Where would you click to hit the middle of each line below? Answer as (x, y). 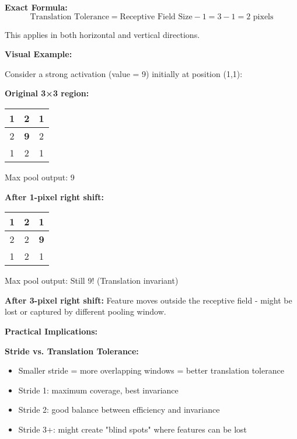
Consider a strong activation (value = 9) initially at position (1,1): (124, 73)
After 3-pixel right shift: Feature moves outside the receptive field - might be (148, 300)
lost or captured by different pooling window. (85, 311)
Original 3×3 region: (47, 93)
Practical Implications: (51, 331)
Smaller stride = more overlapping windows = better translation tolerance (151, 370)
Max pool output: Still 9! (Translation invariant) (92, 281)
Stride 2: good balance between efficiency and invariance (119, 410)
